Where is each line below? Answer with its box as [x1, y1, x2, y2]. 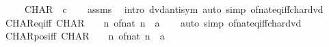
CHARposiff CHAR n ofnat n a [5, 29, 165, 43]
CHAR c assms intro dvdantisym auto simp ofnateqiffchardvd [24, 2, 324, 16]
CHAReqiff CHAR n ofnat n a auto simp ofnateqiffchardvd [5, 15, 302, 29]
